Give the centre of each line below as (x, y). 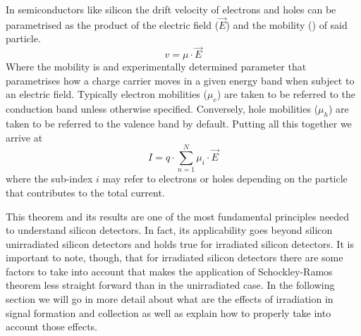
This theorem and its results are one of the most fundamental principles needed (178, 216)
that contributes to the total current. (85, 192)
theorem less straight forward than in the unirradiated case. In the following (170, 285)
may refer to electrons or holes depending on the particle (225, 179)
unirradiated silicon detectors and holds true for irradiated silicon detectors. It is (180, 243)
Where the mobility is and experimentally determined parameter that (156, 67)
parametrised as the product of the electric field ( (112, 24)
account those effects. (52, 326)
